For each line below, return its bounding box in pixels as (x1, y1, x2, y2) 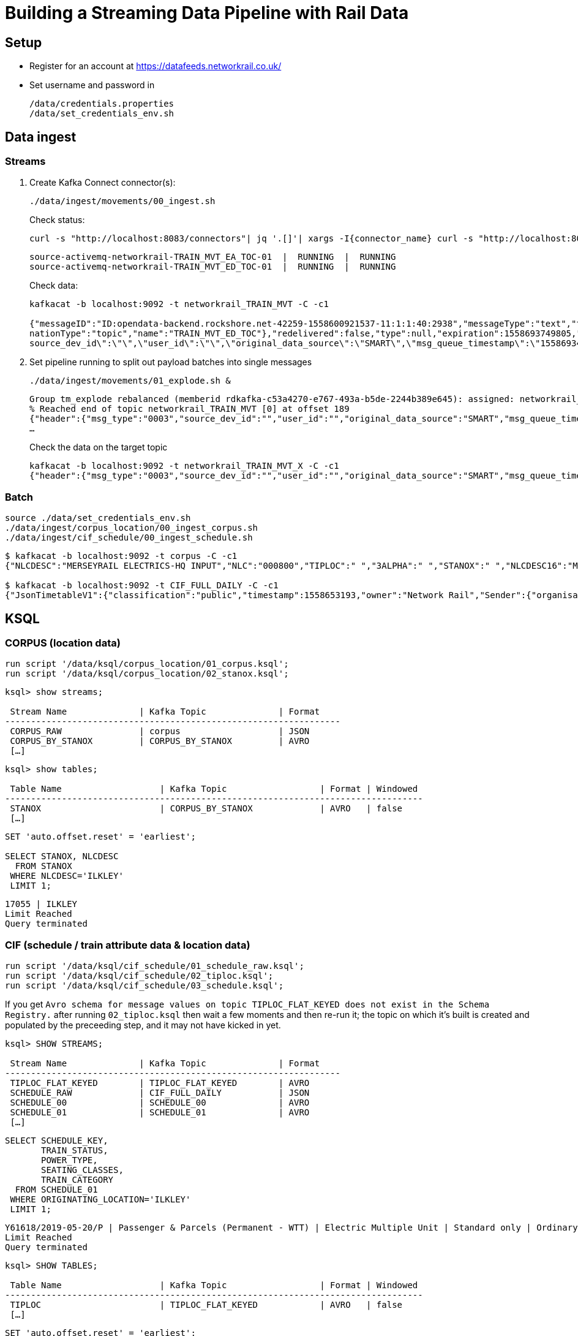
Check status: (29, 214, 85, 226)
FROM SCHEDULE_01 (15, 1185, 98, 1195)
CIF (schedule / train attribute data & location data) (5, 938, 250, 951)
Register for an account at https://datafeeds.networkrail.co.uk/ (29, 61, 282, 72)
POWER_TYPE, (41, 1155, 98, 1166)
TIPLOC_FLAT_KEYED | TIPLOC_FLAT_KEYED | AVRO (10, 1078, 310, 1088)
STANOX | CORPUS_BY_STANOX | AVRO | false (10, 803, 403, 814)
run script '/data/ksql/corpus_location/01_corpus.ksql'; (5, 659, 289, 669)
